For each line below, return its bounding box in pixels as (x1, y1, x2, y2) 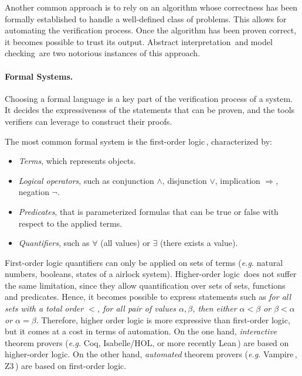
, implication (215, 174, 260, 186)
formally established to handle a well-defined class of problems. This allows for (5, 12, 287, 25)
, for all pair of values (97, 302, 177, 315)
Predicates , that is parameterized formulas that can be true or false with (18, 205, 279, 217)
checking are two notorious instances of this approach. (5, 47, 200, 59)
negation (18, 186, 49, 198)
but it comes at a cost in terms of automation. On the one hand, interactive (5, 325, 277, 337)
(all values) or (100, 237, 150, 249)
